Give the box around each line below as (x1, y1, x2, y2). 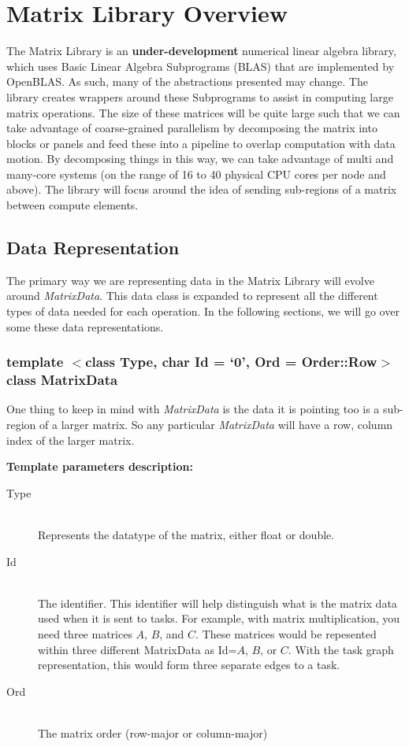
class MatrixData (6, 370, 118, 390)
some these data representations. (6, 318, 164, 335)
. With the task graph (288, 641, 394, 657)
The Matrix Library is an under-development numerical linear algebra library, (6, 43, 396, 59)
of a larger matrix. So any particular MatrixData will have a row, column (39, 416, 393, 432)
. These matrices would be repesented (195, 625, 377, 642)
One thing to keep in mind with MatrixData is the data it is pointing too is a (6, 401, 380, 417)
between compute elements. (6, 197, 139, 213)
